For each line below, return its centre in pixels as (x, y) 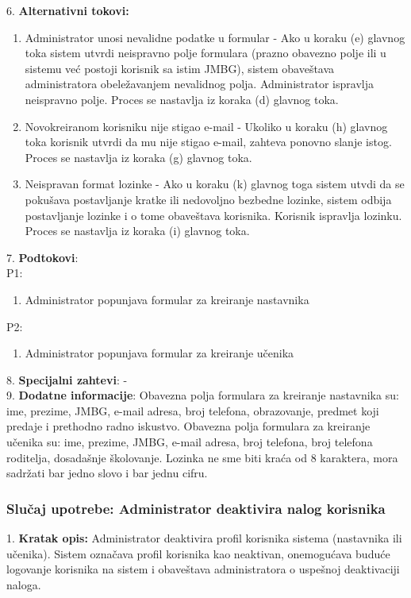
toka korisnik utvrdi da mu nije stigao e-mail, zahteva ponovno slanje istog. (208, 142)
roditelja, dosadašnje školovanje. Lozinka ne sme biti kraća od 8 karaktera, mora (202, 457)
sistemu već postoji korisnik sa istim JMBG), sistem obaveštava (180, 68)
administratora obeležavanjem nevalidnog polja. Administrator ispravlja (199, 84)
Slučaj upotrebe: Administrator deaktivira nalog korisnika (196, 508)
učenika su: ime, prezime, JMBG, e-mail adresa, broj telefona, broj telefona (190, 442)
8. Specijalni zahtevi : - (67, 379)
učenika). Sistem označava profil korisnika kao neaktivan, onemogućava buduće (198, 553)
